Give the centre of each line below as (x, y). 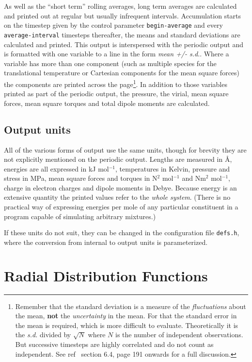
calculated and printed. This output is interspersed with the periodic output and (124, 44)
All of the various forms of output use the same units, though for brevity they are (125, 149)
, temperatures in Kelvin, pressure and (173, 168)
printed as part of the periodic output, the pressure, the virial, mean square (116, 94)
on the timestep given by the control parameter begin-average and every (113, 25)
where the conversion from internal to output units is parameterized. (106, 242)
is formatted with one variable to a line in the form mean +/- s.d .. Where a (117, 54)
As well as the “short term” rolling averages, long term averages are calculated (120, 6)
